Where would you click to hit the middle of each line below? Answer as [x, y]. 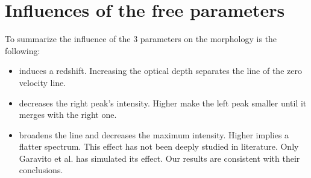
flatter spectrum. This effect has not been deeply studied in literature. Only [159, 146]
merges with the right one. [68, 115]
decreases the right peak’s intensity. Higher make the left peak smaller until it [163, 103]
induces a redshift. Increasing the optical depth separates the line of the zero [160, 71]
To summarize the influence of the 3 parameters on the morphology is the [141, 39]
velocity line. [42, 82]
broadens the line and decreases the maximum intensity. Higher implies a [154, 134]
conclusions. [41, 170]
